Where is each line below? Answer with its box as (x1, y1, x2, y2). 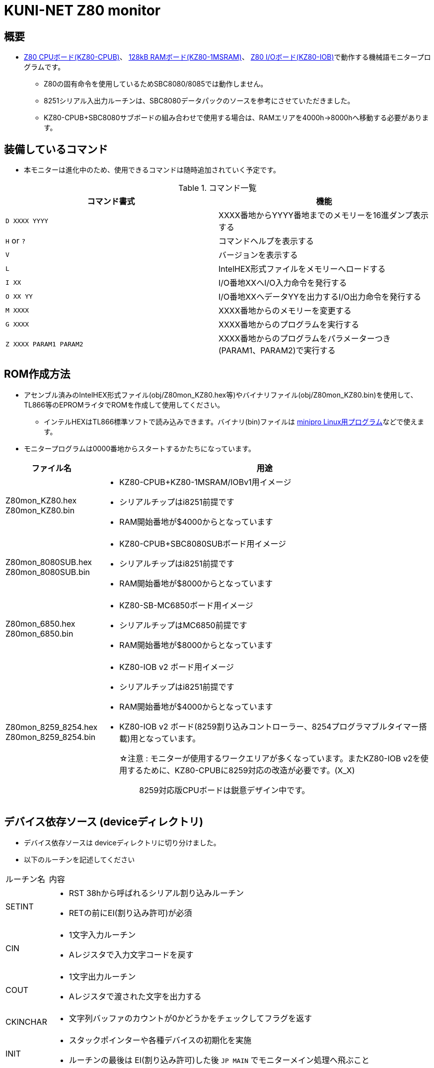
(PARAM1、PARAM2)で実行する (218, 345, 336, 356)
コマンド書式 (87, 196, 135, 207)
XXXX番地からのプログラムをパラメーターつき (218, 333, 391, 344)
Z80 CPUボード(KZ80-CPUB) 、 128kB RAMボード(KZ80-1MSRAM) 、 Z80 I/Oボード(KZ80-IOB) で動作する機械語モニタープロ (24, 53, 431, 62)
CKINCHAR (5, 1016, 47, 1027)
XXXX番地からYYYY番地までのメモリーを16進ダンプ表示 (218, 210, 429, 221)
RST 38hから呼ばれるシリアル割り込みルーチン (69, 888, 244, 898)
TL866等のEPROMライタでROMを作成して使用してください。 (24, 400, 224, 409)
